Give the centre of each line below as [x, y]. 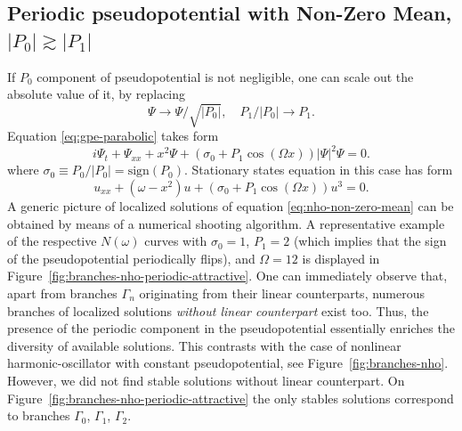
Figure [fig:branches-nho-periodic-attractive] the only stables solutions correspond [231, 398]
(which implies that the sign [370, 241]
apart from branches [62, 293]
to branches [39, 415]
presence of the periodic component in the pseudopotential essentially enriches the [231, 328]
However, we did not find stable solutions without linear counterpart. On [206, 380]
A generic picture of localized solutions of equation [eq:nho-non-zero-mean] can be [231, 206]
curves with [176, 241]
